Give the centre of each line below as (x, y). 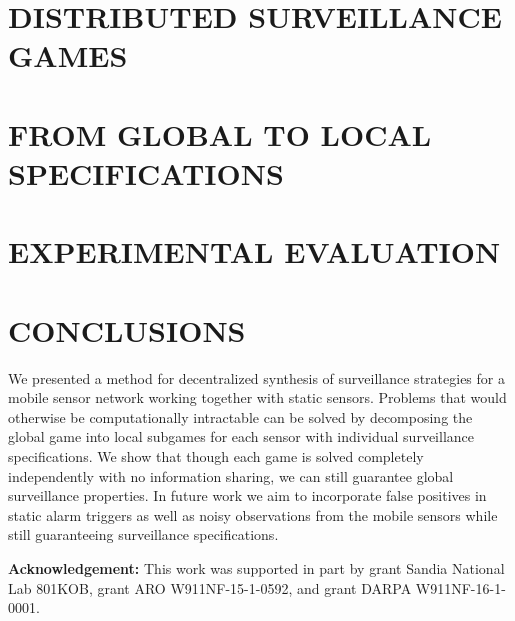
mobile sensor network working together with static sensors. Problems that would (257, 397)
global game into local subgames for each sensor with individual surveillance (241, 436)
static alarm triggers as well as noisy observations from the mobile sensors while (253, 514)
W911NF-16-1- (460, 587)
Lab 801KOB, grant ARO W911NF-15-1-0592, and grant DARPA (210, 587)
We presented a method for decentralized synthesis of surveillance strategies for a (256, 377)
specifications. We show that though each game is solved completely (216, 456)
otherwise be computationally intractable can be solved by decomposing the (240, 416)
